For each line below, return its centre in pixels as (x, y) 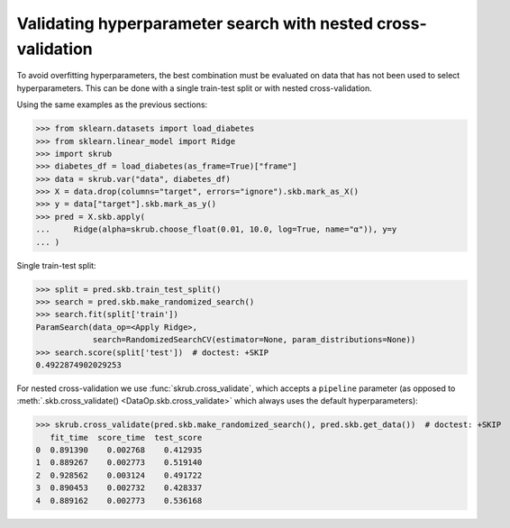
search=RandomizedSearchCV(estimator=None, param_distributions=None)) (254, 340)
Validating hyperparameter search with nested (195, 23)
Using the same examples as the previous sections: (112, 105)
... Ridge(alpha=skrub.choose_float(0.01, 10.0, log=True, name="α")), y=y (216, 229)
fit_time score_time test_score (126, 437)
